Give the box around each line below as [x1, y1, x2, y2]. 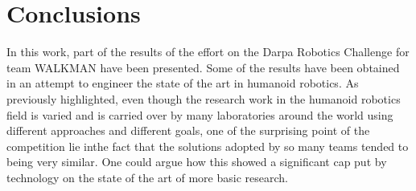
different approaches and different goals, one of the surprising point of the [6, 122, 370, 139]
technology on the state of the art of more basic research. [6, 169, 288, 185]
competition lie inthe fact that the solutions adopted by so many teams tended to [6, 137, 409, 154]
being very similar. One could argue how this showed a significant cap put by [6, 153, 387, 170]
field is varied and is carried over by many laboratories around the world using [6, 106, 393, 123]
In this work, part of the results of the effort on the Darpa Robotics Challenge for [6, 43, 410, 60]
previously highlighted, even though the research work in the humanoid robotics [6, 90, 401, 107]
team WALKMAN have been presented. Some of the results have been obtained [6, 59, 400, 75]
